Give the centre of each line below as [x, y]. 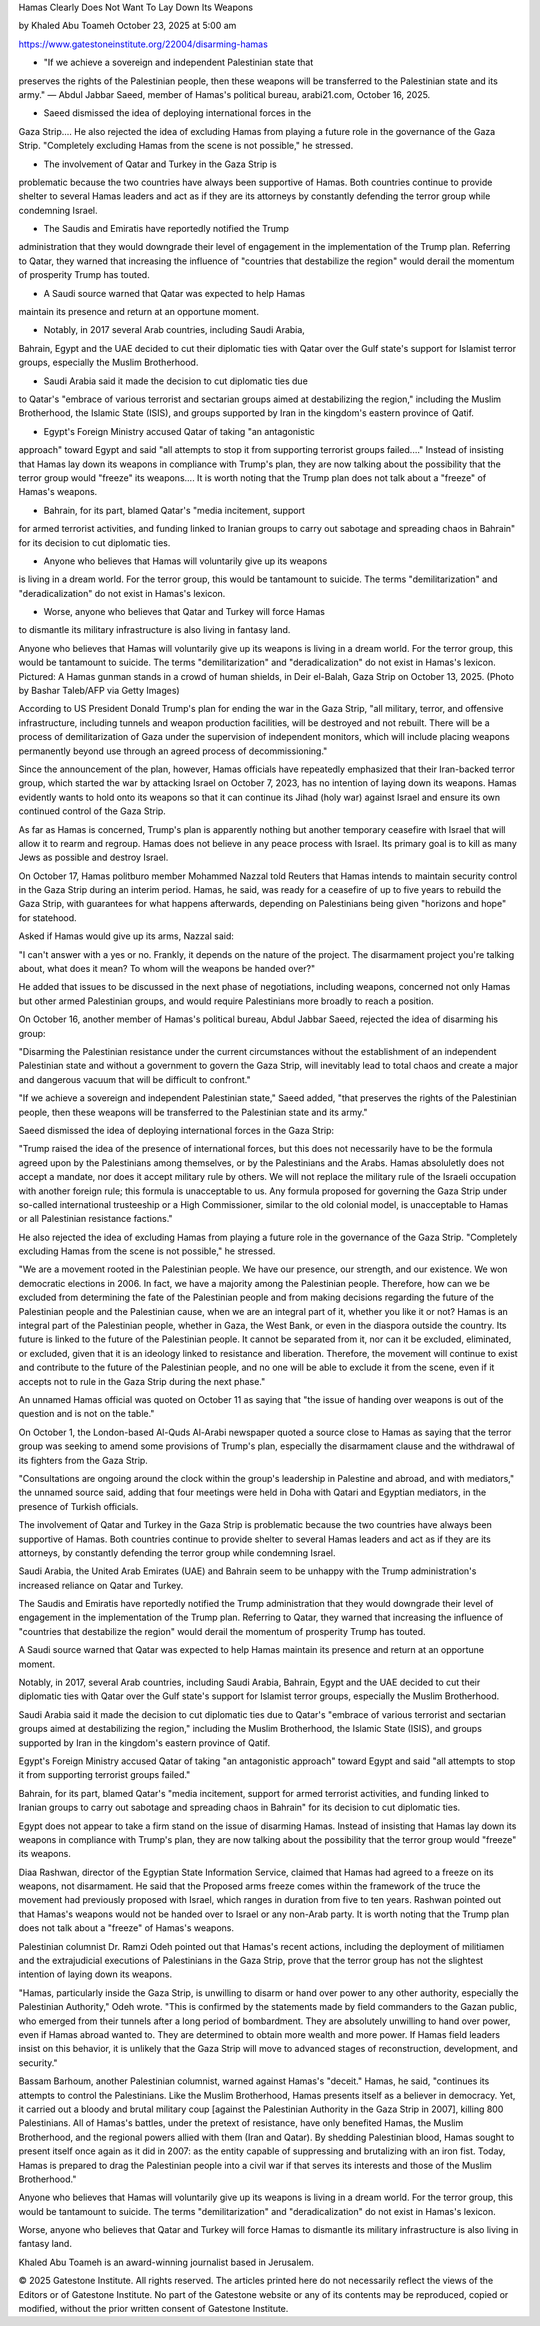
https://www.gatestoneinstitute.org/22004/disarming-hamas [143, 44]
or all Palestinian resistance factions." [96, 1219]
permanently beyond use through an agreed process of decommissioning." [173, 751]
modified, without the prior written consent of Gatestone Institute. [153, 2309]
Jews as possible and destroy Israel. [93, 857]
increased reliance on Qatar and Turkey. [101, 1585]
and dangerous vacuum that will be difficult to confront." [134, 1079]
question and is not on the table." [86, 1414]
